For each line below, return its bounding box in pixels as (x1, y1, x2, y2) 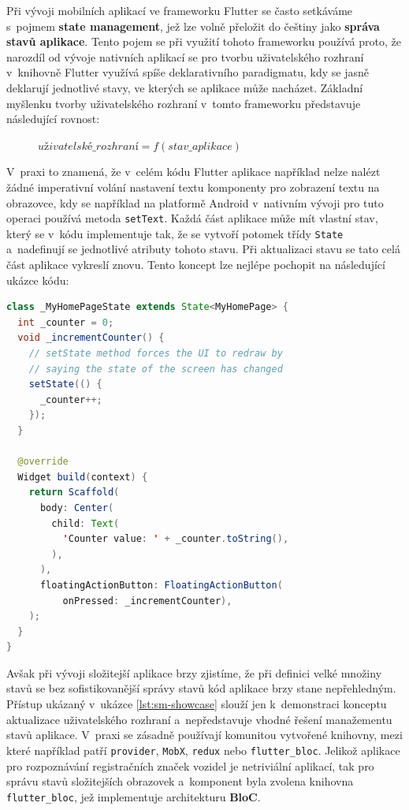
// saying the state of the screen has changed (28, 363, 283, 375)
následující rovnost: (6, 110, 100, 127)
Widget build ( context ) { (17, 471, 148, 483)
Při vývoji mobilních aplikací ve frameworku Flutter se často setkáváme (6, 2, 353, 18)
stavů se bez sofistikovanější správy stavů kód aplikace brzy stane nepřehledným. (6, 680, 396, 696)
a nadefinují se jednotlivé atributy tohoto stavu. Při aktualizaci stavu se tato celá (6, 241, 400, 257)
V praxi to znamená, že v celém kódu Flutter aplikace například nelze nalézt (6, 163, 381, 180)
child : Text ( (51, 517, 120, 529)
